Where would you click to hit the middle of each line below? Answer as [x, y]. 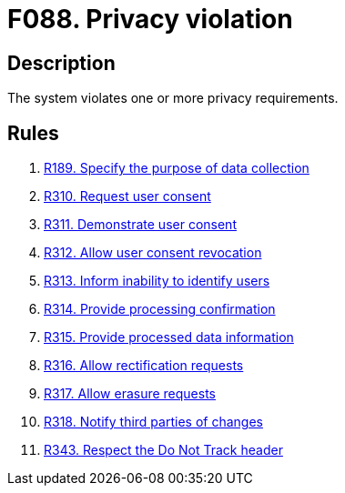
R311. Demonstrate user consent [140, 225]
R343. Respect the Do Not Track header [163, 450]
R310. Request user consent [127, 196]
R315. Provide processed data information [169, 337]
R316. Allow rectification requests [144, 366]
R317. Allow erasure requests [130, 394]
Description [61, 63]
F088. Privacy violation [150, 19]
